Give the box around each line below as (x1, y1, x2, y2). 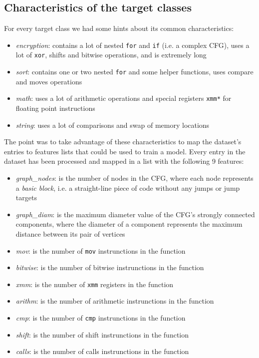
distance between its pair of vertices (15, 228, 125, 239)
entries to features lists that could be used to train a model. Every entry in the (4, 146, 246, 156)
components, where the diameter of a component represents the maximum (15, 219, 243, 229)
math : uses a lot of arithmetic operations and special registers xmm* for (15, 93, 232, 103)
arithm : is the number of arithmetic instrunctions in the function (15, 296, 214, 306)
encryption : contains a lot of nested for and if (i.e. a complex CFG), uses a (15, 39, 250, 50)
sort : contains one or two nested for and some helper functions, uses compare (15, 66, 254, 77)
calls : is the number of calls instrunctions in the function (15, 346, 189, 357)
